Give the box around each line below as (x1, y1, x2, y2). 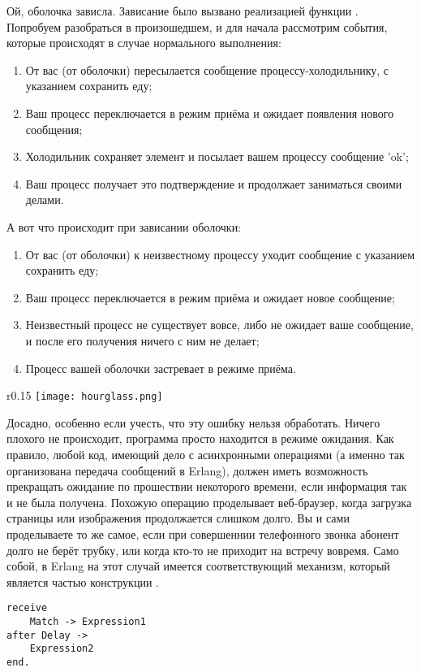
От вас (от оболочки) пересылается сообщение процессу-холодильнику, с (25, 61, 389, 78)
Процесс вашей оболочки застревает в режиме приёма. (25, 359, 296, 376)
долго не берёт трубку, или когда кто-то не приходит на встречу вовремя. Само (6, 541, 399, 558)
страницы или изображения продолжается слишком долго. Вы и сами (6, 509, 350, 527)
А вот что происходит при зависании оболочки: (6, 218, 242, 235)
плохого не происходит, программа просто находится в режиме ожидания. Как (6, 430, 394, 447)
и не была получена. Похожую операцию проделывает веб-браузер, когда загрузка (6, 493, 412, 510)
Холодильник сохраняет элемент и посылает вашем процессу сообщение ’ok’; (25, 148, 409, 165)
